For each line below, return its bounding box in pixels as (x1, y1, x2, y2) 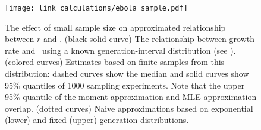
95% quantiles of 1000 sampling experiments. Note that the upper (5, 79, 245, 91)
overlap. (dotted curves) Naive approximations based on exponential (5, 102, 253, 114)
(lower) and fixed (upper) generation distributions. (5, 113, 189, 126)
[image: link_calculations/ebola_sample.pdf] (5, 4, 188, 12)
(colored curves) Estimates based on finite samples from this (5, 56, 225, 68)
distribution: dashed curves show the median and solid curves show (5, 67, 249, 80)
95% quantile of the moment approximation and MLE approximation (5, 90, 257, 103)
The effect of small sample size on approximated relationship (5, 21, 226, 33)
